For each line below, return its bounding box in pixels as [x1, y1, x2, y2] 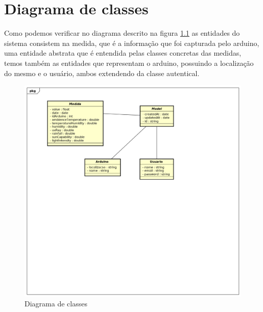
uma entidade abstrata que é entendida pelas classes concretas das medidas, [4, 47, 242, 58]
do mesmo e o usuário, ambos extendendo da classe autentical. [4, 67, 200, 78]
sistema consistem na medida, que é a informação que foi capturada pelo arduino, [4, 37, 259, 48]
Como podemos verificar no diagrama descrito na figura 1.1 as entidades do [4, 28, 240, 38]
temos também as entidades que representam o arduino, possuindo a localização [4, 57, 254, 68]
